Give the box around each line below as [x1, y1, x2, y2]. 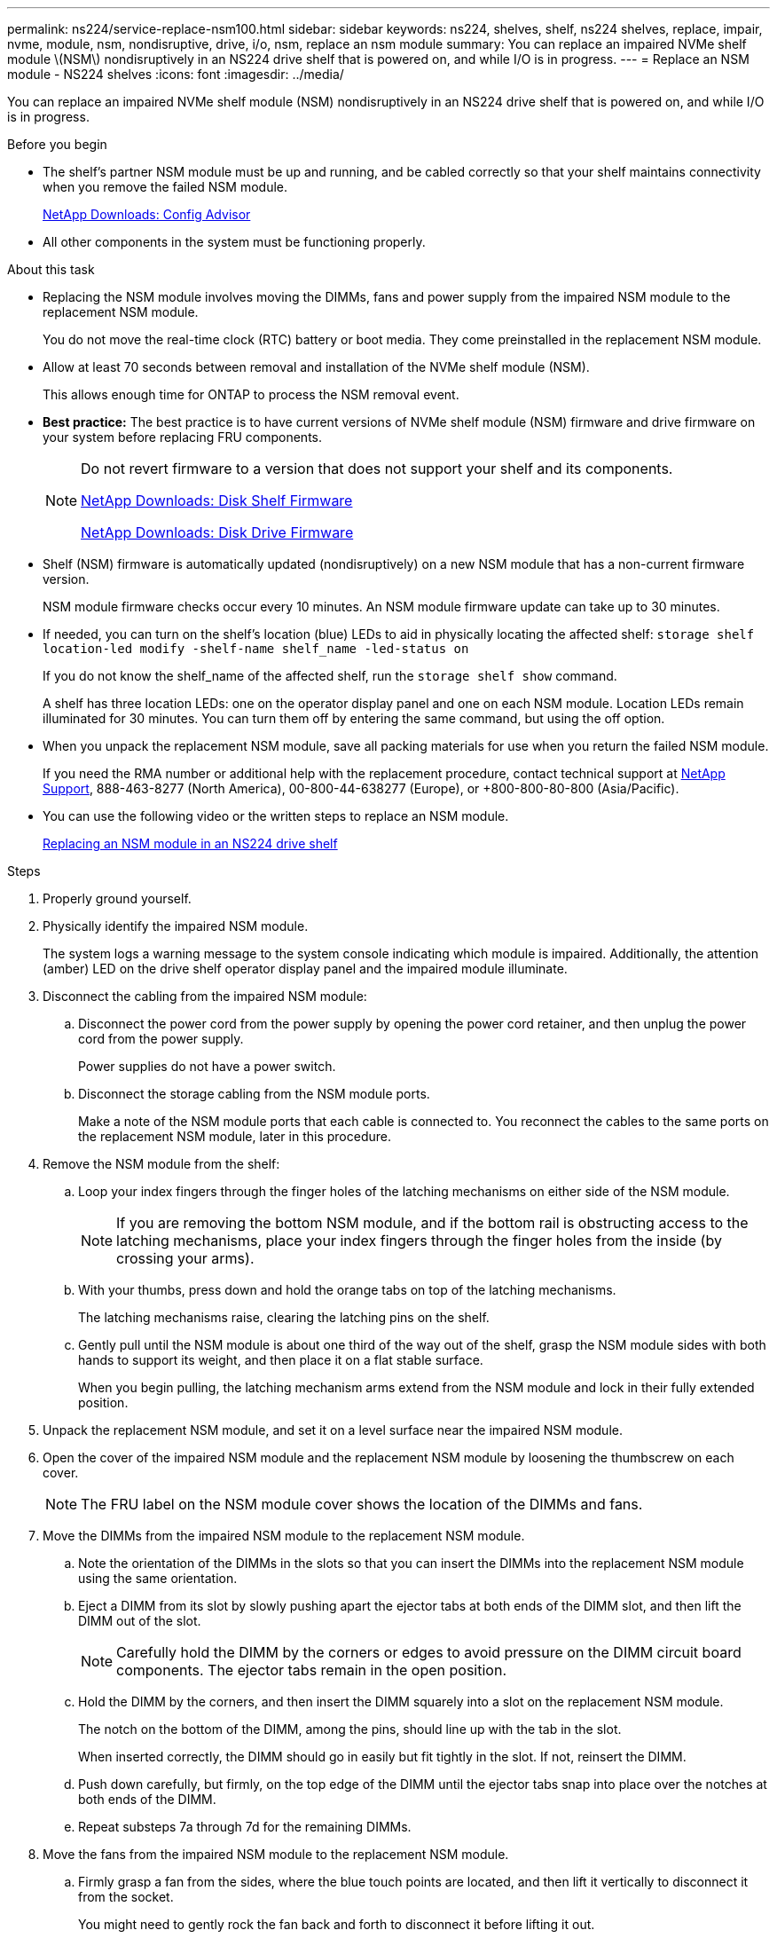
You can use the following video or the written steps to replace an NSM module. [43, 808, 509, 823]
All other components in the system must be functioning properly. [43, 234, 426, 249]
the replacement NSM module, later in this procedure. [78, 1129, 391, 1144]
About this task [7, 262, 95, 277]
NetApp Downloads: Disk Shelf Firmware [81, 492, 353, 509]
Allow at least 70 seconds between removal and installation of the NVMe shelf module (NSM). [43, 359, 590, 374]
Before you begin [7, 137, 107, 152]
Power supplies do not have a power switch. [78, 1059, 336, 1074]
